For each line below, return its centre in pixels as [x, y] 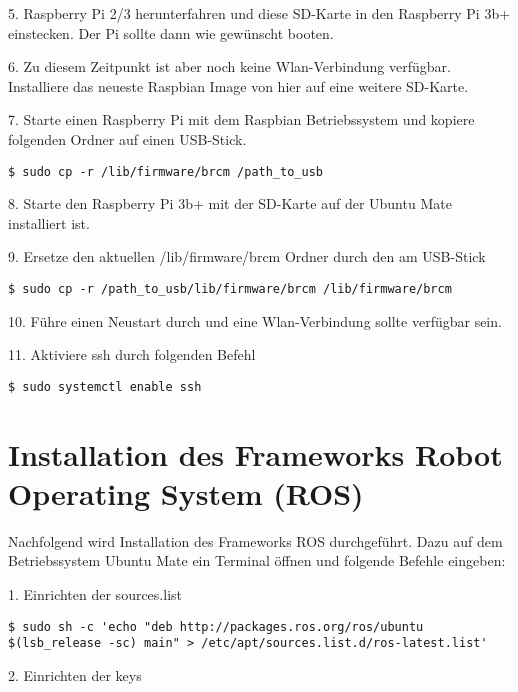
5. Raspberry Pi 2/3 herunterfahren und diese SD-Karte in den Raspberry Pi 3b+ [259, 13]
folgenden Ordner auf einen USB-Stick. [127, 138]
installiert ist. [49, 222]
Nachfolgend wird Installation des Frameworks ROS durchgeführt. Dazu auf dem [255, 540]
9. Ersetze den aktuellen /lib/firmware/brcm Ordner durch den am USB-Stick [247, 256]
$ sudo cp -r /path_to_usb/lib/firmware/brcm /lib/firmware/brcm [230, 289]
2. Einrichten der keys [75, 674]
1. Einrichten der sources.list [95, 594]
